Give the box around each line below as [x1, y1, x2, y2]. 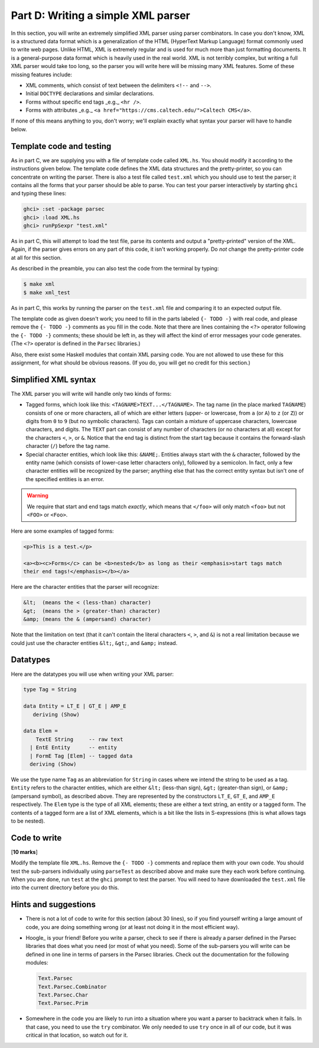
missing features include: [11, 71, 73, 78]
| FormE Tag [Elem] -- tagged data [30, 752, 133, 759]
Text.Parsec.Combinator [38, 983, 108, 990]
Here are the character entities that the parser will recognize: [11, 583, 159, 591]
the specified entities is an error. [25, 475, 105, 482]
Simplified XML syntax [11, 375, 96, 385]
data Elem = [23, 728, 58, 734]
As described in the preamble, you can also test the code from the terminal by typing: [11, 265, 219, 272]
